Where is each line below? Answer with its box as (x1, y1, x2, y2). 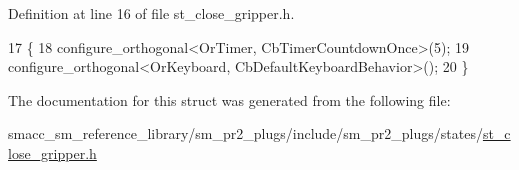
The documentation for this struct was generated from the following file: (8, 89, 451, 110)
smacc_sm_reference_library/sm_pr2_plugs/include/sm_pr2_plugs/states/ (8, 123, 483, 144)
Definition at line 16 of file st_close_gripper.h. (8, 3, 295, 23)
